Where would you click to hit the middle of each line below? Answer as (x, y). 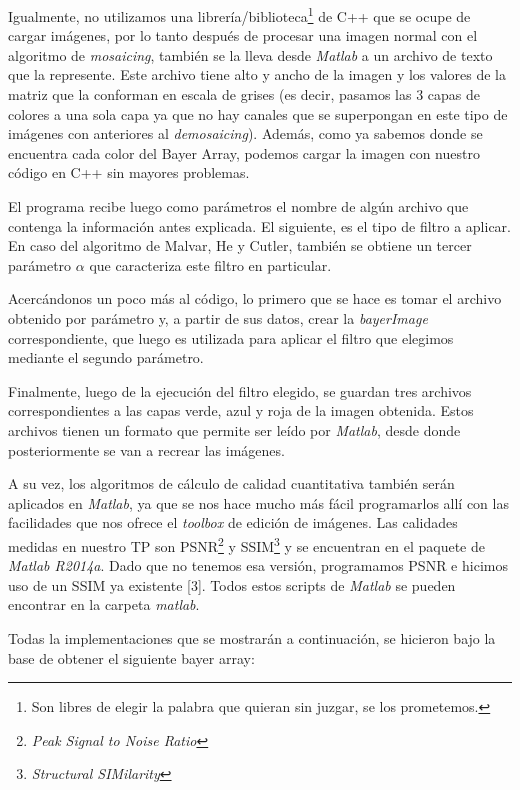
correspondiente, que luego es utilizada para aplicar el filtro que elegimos (231, 337)
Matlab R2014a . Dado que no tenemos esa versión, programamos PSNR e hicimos (258, 565)
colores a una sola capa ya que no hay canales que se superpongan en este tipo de (258, 113)
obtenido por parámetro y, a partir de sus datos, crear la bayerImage (218, 317)
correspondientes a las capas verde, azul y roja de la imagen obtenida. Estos (241, 410)
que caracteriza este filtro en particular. (210, 264)
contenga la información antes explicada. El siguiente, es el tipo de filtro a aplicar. (259, 225)
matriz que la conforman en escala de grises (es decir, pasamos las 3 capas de (244, 94)
